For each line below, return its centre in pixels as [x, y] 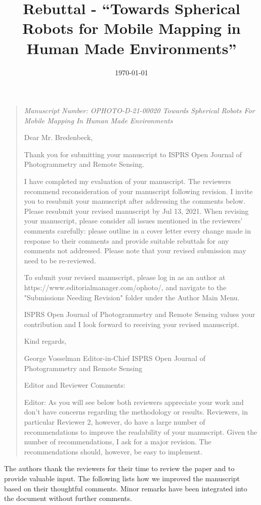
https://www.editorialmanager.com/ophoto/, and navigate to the [125, 287]
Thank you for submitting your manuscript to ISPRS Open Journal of [133, 154]
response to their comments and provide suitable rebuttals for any [126, 240]
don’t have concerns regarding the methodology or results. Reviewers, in [136, 412]
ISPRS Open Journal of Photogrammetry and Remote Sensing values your [140, 314]
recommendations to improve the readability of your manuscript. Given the [141, 431]
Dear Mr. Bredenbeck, [58, 137]
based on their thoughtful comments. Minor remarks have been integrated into [126, 488]
